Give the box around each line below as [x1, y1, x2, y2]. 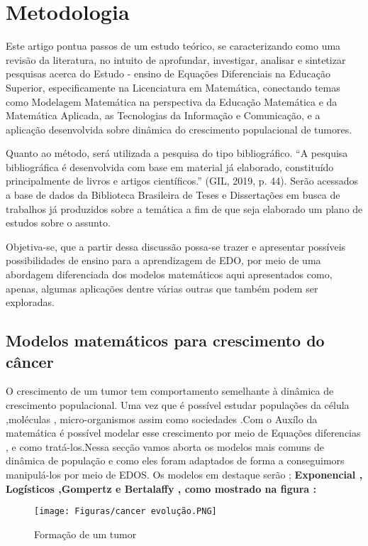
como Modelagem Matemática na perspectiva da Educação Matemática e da [6, 94, 338, 109]
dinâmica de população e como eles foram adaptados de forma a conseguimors [6, 453, 345, 468]
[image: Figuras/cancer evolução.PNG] [34, 506, 217, 517]
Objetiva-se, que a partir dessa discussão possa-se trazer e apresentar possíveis [6, 239, 346, 253]
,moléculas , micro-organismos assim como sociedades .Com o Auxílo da [6, 411, 318, 426]
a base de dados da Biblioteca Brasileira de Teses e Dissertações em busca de [6, 187, 340, 202]
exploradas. [6, 295, 55, 310]
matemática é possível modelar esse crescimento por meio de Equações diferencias [6, 425, 361, 440]
